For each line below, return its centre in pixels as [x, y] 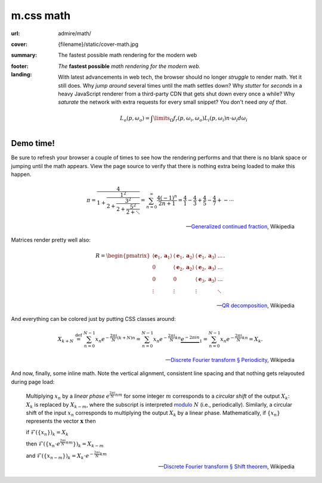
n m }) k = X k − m [85, 444]
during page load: [33, 382]
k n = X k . [252, 339]
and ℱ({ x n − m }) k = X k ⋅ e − [60, 456]
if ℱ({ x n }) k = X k [47, 433]
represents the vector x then [61, 421]
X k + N [66, 340]
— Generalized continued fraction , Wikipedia [240, 227]
